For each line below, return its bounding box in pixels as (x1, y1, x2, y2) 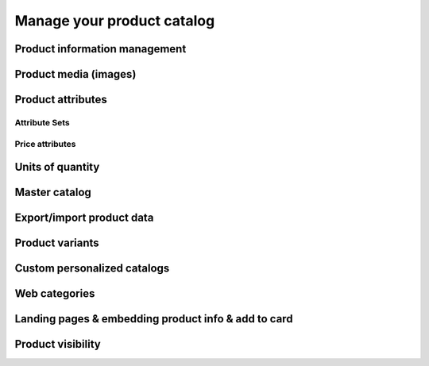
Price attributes (14, 138, 76, 149)
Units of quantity (14, 160, 100, 174)
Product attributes (14, 93, 107, 106)
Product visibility (14, 337, 101, 351)
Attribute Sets (14, 117, 71, 128)
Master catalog (14, 186, 91, 199)
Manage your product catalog (14, 12, 215, 29)
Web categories (14, 287, 95, 301)
